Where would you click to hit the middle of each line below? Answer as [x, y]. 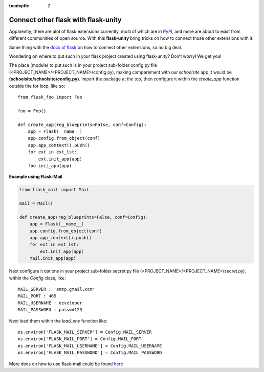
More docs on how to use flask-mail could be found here [66, 364]
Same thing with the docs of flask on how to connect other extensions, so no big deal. [96, 47]
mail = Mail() [36, 204]
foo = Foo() [32, 111]
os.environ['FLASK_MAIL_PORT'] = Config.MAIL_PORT [80, 339]
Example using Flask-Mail [36, 177]
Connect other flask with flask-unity [65, 20]
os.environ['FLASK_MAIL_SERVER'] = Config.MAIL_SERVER [85, 332]
